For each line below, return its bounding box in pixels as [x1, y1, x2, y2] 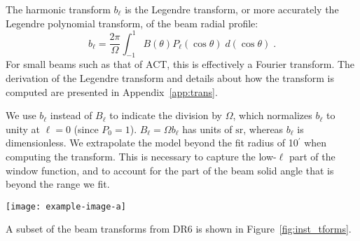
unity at [6, 121, 41, 136]
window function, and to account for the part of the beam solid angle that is [6, 163, 334, 177]
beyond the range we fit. [6, 177, 110, 191]
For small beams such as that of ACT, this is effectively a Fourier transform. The [6, 57, 355, 71]
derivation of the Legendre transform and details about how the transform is [6, 71, 334, 85]
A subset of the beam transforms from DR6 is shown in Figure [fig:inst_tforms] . [6, 221, 352, 236]
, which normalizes [233, 108, 312, 123]
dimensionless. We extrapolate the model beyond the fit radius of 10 [6, 135, 298, 150]
